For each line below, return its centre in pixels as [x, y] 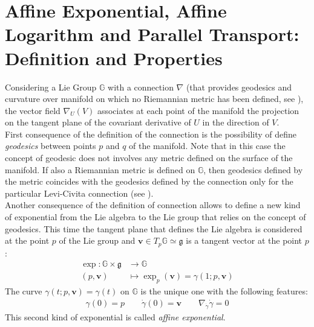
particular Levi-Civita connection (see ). [79, 193]
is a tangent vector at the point [244, 240]
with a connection [141, 87]
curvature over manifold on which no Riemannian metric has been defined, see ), [154, 99]
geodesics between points [51, 146]
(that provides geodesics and [239, 87]
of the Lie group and [97, 240]
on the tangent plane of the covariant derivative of [98, 122]
